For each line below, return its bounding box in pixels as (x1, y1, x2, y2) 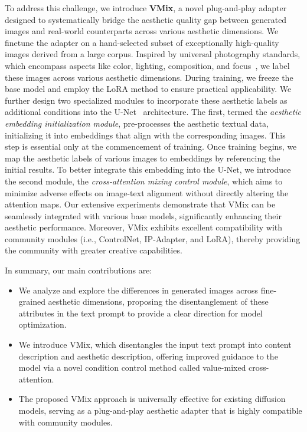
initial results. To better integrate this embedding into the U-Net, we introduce (5, 163, 291, 176)
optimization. (18, 318, 67, 331)
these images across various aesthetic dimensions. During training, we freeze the (5, 71, 293, 83)
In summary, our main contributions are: (5, 264, 152, 276)
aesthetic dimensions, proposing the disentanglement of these (48, 295, 269, 308)
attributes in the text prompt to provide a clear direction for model (18, 306, 263, 319)
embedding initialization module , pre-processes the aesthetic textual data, (5, 117, 269, 129)
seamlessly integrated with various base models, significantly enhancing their (5, 209, 282, 222)
